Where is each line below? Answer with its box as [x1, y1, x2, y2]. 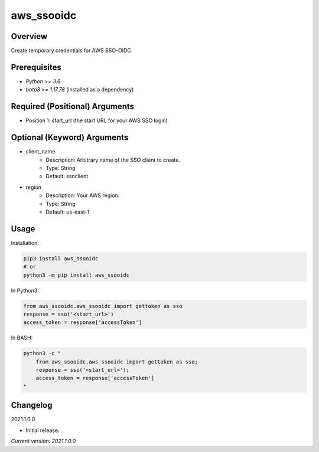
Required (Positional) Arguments [11, 101, 135, 112]
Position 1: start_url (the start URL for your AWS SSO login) [25, 117, 168, 124]
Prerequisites [11, 62, 61, 72]
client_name [25, 148, 56, 155]
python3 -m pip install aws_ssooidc [23, 271, 130, 279]
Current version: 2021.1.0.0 [11, 437, 76, 445]
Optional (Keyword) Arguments [11, 133, 129, 143]
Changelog [11, 400, 53, 410]
